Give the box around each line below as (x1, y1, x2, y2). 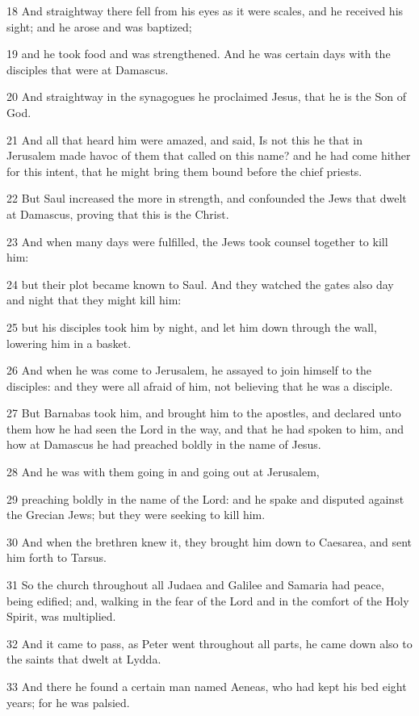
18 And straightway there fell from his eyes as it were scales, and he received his (6, 2, 404, 19)
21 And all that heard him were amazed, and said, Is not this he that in (6, 131, 362, 148)
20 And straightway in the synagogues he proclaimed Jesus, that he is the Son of (6, 88, 406, 105)
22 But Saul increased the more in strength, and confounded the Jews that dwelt (6, 190, 407, 207)
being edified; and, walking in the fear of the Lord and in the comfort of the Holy (6, 592, 409, 609)
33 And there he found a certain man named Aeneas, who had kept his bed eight (6, 678, 407, 694)
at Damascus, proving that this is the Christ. (6, 205, 229, 222)
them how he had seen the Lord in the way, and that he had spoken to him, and (6, 420, 404, 437)
